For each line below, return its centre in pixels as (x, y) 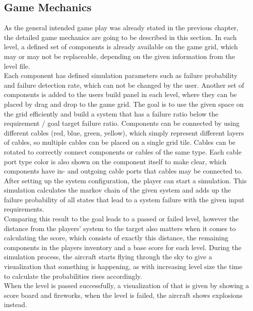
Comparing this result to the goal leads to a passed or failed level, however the (121, 219)
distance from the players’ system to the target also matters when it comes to (120, 228)
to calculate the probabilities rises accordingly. (73, 276)
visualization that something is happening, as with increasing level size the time (123, 266)
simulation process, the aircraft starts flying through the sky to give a (108, 257)
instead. (16, 304)
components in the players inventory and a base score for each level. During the (123, 247)
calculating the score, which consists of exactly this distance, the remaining (116, 238)
